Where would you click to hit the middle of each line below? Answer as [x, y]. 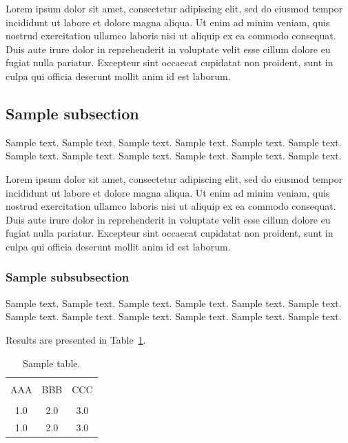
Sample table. [52, 363]
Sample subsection [72, 113]
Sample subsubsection [68, 277]
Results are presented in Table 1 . [76, 339]
